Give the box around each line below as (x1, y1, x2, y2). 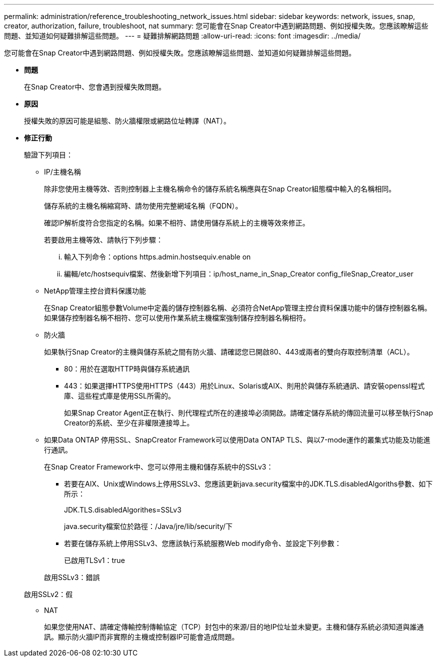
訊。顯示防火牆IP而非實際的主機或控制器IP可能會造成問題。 (44, 632, 239, 641)
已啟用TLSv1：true (64, 556, 125, 564)
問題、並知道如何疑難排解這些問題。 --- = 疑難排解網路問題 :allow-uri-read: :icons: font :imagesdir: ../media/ (4, 31, 361, 40)
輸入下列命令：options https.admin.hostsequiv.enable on (64, 252, 251, 261)
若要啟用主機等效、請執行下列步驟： (44, 235, 163, 244)
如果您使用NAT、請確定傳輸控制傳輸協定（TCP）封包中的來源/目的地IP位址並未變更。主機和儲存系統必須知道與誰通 (44, 622, 424, 631)
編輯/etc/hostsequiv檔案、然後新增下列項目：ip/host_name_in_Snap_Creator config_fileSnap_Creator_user (64, 269, 413, 278)
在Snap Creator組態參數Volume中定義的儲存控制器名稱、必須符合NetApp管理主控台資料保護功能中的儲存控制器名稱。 (44, 303, 431, 312)
